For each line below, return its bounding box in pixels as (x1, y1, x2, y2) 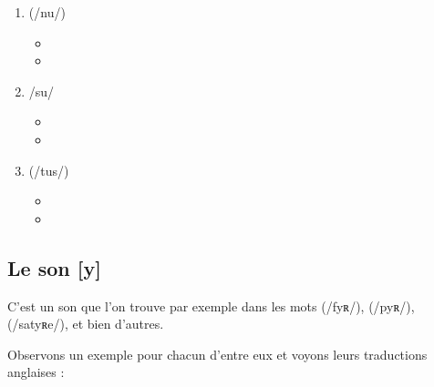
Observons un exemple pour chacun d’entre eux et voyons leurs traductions (7, 344, 428, 363)
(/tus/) (28, 160, 69, 179)
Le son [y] (7, 253, 101, 281)
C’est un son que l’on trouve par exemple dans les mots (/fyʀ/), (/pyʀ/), (7, 296, 415, 315)
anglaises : (7, 362, 65, 382)
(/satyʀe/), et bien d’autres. (7, 314, 164, 333)
